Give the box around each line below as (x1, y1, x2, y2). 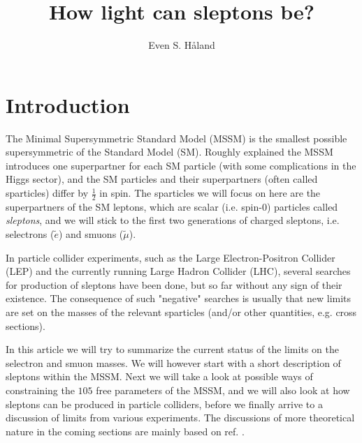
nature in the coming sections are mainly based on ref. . (6, 423, 245, 438)
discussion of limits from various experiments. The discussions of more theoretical (6, 410, 355, 425)
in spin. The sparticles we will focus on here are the (99, 186, 321, 200)
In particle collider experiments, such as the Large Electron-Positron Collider (6, 250, 335, 264)
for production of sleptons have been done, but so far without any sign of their (6, 277, 342, 292)
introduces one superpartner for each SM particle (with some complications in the (6, 158, 356, 172)
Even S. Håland (148, 38, 215, 52)
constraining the (6, 382, 75, 397)
